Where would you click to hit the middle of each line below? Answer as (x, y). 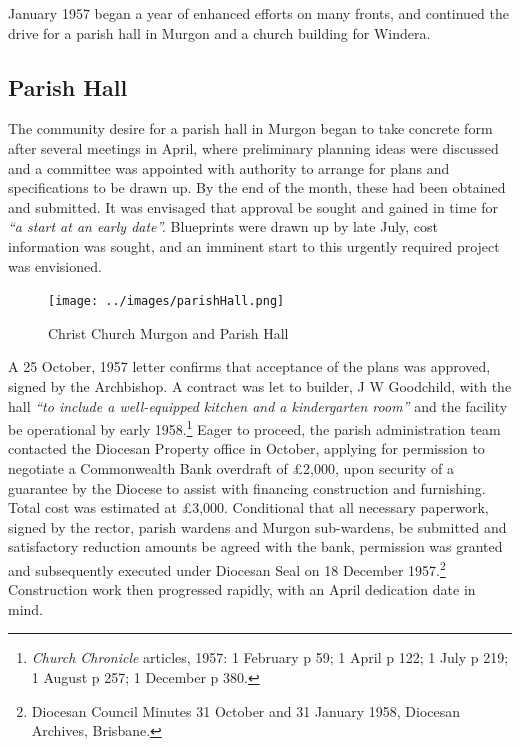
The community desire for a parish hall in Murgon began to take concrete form (250, 128)
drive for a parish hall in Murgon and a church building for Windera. (219, 32)
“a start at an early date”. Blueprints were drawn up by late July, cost (223, 226)
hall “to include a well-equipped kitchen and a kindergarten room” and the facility (258, 405)
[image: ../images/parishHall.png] (166, 301)
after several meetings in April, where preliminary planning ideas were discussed (253, 147)
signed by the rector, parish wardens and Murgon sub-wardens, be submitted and (257, 526)
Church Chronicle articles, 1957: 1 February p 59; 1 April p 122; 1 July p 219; (270, 657)
